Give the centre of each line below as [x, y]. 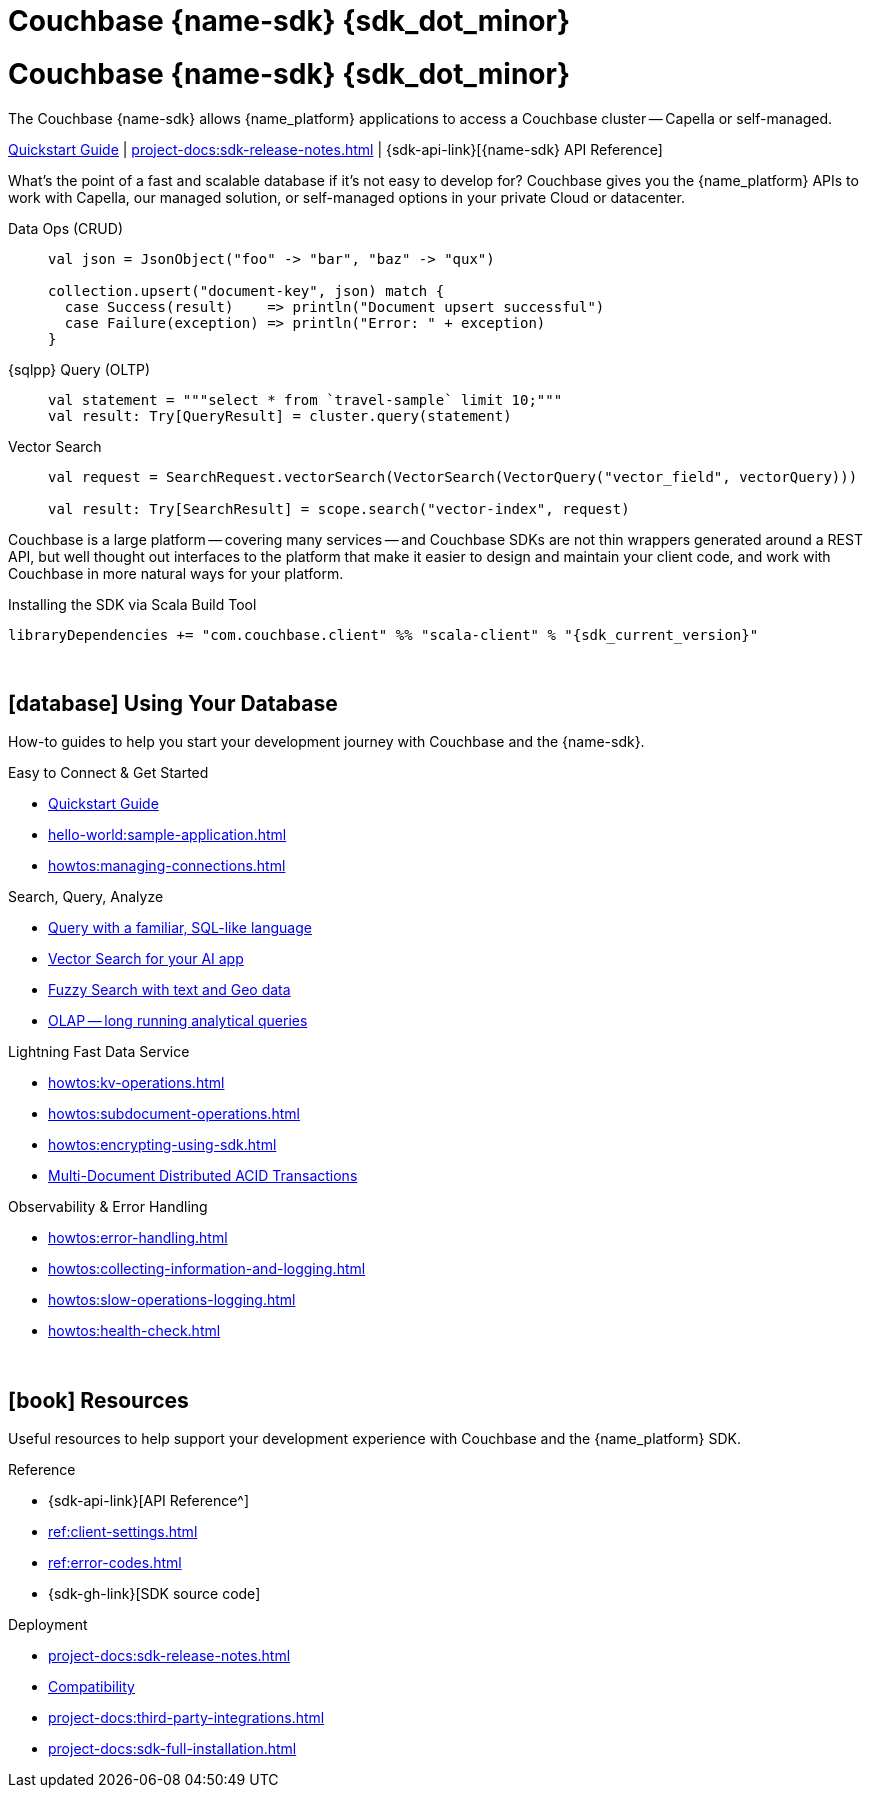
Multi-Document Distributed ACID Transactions [203, 1176]
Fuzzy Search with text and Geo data [169, 990]
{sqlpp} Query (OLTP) [79, 369]
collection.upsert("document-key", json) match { [246, 290]
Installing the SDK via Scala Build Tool [132, 604]
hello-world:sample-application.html [167, 835]
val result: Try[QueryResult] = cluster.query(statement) [280, 415]
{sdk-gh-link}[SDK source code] [154, 1594]
